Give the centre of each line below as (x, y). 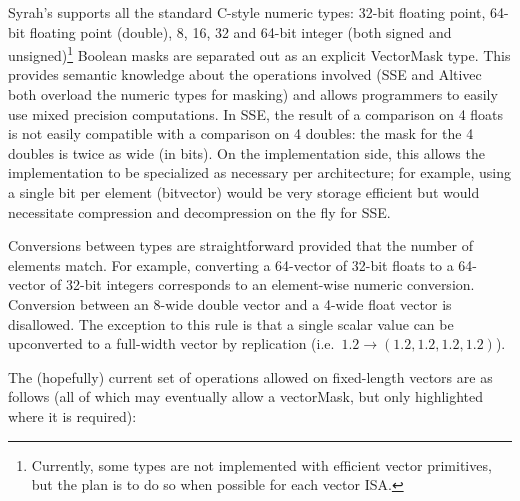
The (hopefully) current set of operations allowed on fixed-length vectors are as (250, 376)
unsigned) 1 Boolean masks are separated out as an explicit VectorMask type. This (259, 53)
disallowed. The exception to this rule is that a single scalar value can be (231, 323)
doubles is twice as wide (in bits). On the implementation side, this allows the (246, 152)
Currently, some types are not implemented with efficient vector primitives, (261, 464)
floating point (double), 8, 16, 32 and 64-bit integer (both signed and (240, 31)
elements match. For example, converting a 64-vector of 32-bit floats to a (231, 264)
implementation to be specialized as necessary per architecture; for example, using (259, 172)
